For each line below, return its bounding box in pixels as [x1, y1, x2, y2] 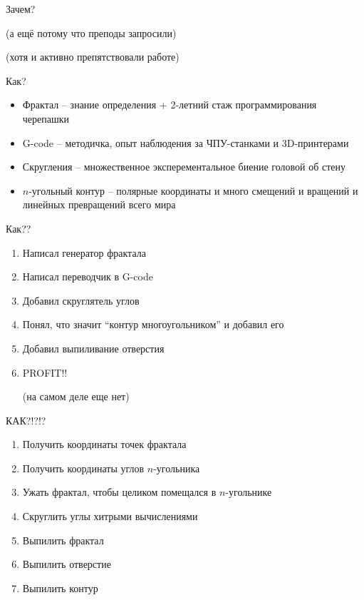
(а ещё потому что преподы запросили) [6, 25, 177, 40]
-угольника [153, 460, 200, 475]
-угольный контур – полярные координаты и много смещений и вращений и [28, 183, 358, 198]
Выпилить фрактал [22, 532, 104, 547]
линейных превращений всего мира [22, 197, 176, 212]
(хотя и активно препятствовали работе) [6, 49, 180, 64]
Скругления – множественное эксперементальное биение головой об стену [22, 159, 345, 174]
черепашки [22, 111, 70, 126]
